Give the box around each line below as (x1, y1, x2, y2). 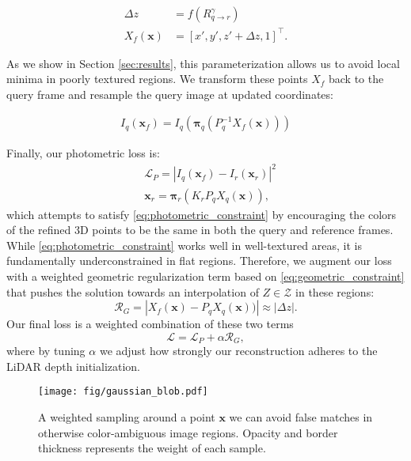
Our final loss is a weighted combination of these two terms (6, 316, 294, 332)
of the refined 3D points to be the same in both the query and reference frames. (6, 221, 394, 238)
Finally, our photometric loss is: (6, 145, 160, 161)
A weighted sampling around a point (38, 408, 215, 425)
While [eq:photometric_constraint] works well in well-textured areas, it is (6, 236, 362, 253)
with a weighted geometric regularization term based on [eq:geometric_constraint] (6, 267, 405, 284)
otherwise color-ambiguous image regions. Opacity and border (38, 424, 338, 440)
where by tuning (6, 342, 86, 359)
